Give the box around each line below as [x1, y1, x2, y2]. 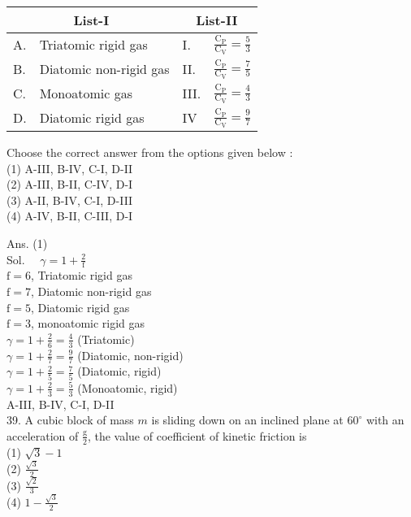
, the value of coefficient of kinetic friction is [87, 427, 307, 444]
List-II [196, 11, 238, 29]
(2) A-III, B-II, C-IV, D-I [6, 176, 133, 193]
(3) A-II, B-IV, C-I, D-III [6, 191, 133, 208]
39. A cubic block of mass [6, 411, 134, 428]
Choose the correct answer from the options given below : [6, 143, 293, 160]
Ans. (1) [6, 234, 48, 251]
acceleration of [6, 427, 79, 444]
